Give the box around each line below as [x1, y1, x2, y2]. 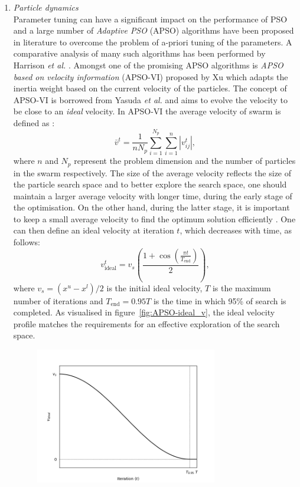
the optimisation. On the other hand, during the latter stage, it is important [13, 201, 290, 213]
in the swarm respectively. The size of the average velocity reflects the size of [13, 166, 292, 179]
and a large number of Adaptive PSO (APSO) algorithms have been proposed [13, 24, 294, 37]
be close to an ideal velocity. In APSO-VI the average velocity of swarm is [13, 105, 281, 117]
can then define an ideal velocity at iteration [13, 224, 174, 236]
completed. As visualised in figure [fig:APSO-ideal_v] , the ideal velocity [13, 306, 275, 318]
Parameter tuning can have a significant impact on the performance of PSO [13, 12, 288, 25]
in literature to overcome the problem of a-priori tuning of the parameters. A [13, 35, 292, 48]
